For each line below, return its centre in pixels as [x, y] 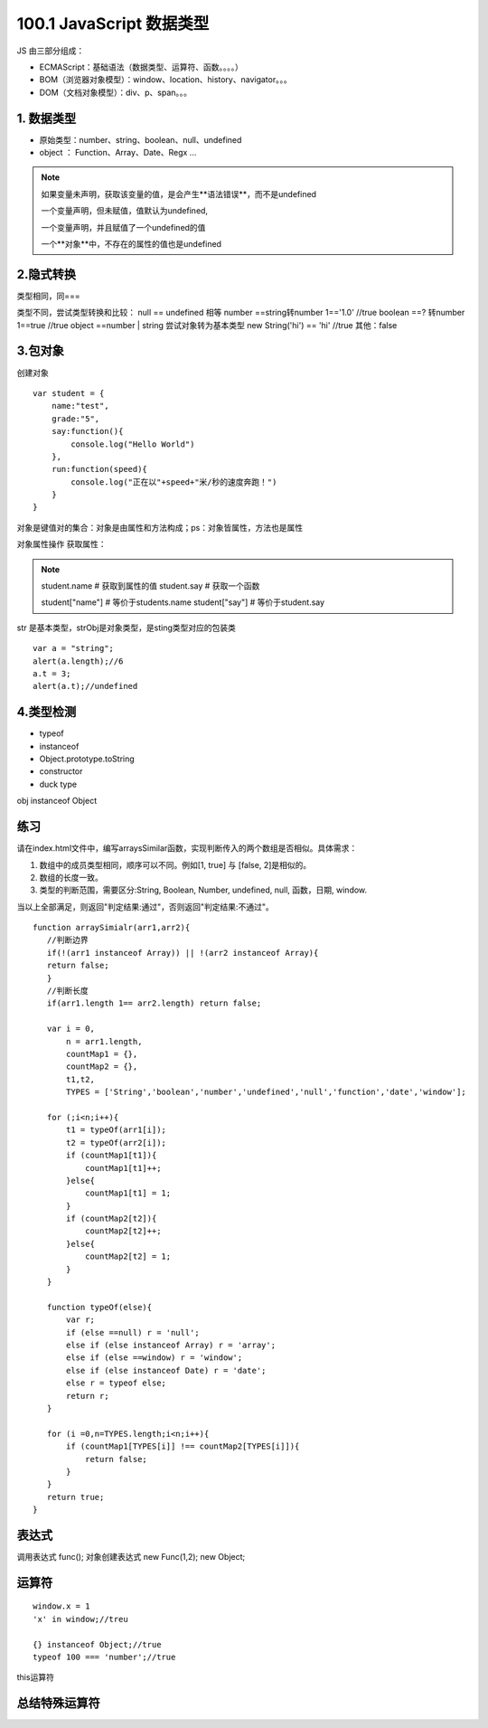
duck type [58, 784]
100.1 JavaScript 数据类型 [113, 24]
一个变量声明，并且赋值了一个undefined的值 [123, 227]
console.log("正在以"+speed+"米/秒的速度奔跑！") [174, 482]
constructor [61, 771]
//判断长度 [68, 991]
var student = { [69, 393]
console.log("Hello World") [133, 444]
